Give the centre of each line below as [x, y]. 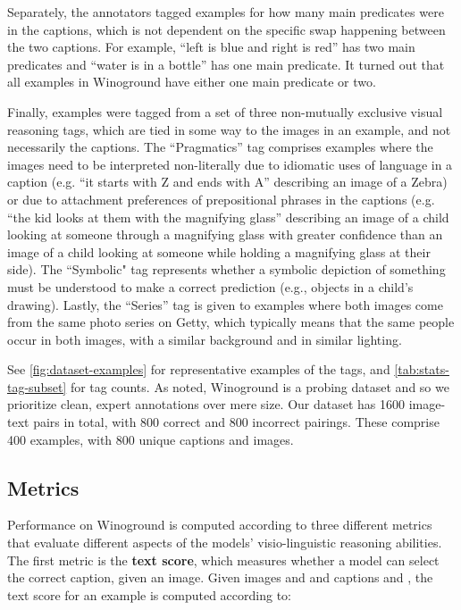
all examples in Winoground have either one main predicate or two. [192, 82]
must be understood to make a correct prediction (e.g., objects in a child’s [210, 286]
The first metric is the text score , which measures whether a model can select [223, 560]
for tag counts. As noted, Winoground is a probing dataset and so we [260, 386]
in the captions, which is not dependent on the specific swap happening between [226, 29]
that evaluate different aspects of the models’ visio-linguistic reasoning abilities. [225, 543]
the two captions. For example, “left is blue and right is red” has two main [211, 47]
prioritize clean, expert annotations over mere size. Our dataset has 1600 [206, 404]
